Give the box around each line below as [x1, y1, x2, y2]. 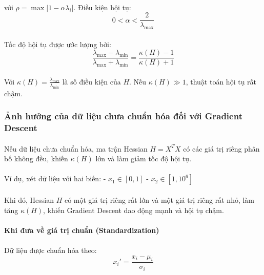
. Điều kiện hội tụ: [73, 2, 131, 12]
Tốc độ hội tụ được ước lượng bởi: [4, 38, 111, 49]
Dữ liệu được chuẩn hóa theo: [4, 244, 97, 255]
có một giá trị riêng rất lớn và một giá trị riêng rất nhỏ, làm [64, 195, 255, 205]
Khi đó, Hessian [4, 195, 54, 205]
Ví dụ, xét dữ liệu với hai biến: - [4, 173, 106, 184]
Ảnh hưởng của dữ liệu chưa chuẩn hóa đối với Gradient [4, 110, 242, 122]
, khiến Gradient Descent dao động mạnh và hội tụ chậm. [43, 204, 224, 215]
